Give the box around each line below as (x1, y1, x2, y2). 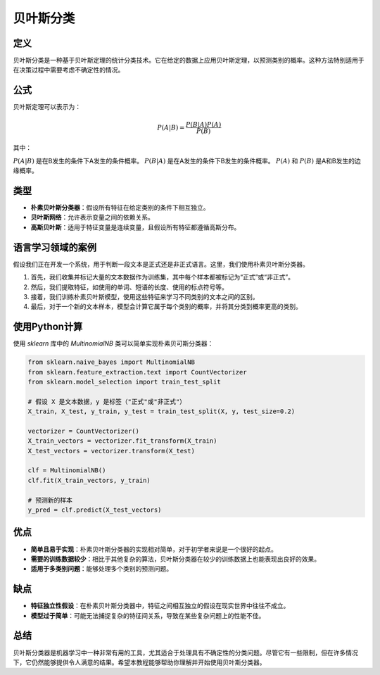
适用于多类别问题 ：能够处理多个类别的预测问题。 (30, 564, 172, 573)
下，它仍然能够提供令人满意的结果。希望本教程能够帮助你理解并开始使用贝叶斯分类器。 (13, 658, 266, 667)
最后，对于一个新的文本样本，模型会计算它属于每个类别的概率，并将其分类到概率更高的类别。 (30, 303, 302, 311)
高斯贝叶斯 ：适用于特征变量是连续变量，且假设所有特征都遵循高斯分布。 (30, 222, 241, 232)
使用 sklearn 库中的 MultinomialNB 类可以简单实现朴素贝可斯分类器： (13, 339, 214, 348)
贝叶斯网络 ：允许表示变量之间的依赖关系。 (30, 213, 154, 222)
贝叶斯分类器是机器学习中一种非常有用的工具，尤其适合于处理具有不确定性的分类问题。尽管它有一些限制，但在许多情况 (13, 648, 358, 657)
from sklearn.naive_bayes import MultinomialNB (27, 358, 195, 366)
